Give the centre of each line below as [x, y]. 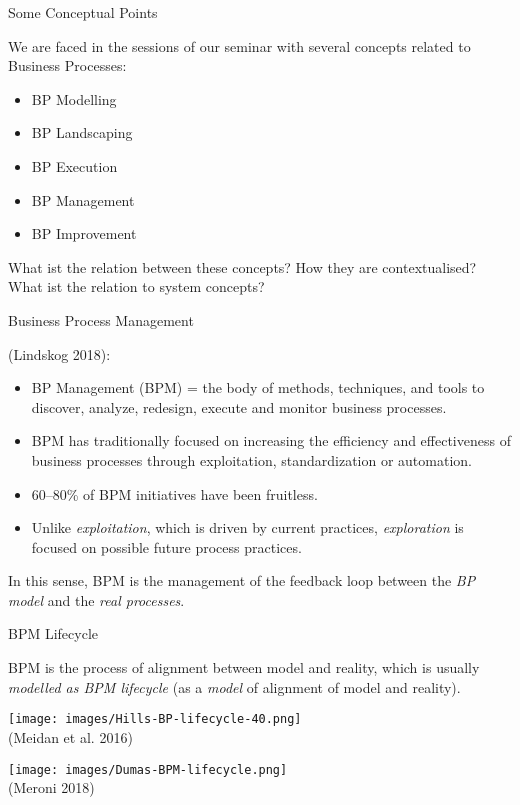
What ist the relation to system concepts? [136, 286]
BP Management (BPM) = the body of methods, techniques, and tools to [258, 387]
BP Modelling [74, 98]
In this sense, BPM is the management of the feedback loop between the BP [242, 580]
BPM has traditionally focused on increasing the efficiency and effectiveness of [271, 440]
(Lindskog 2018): [59, 353]
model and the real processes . [96, 599]
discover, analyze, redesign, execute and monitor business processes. [239, 406]
